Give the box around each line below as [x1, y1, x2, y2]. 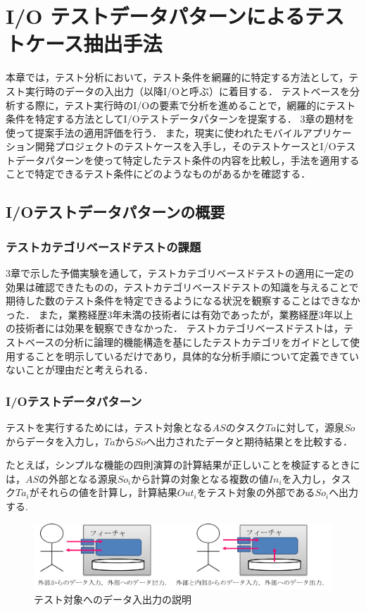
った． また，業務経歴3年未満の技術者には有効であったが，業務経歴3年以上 [6, 307, 353, 321]
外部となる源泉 [49, 471, 118, 486]
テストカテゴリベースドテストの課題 [6, 237, 201, 255]
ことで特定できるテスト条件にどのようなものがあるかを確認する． [6, 166, 311, 181]
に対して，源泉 [276, 420, 344, 435]
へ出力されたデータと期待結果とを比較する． [145, 433, 353, 448]
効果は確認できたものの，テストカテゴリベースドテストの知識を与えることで [6, 279, 359, 294]
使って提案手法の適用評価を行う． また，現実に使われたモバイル [6, 125, 303, 140]
